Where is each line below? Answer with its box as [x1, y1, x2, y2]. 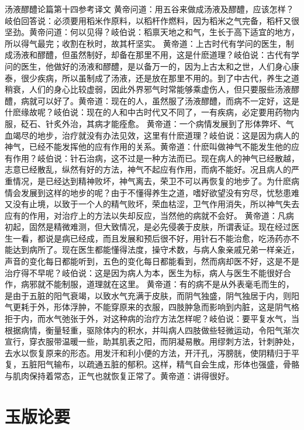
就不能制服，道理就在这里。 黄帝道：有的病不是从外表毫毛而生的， [37, 278, 294, 290]
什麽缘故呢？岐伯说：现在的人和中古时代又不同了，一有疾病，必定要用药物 [5, 106, 291, 118]
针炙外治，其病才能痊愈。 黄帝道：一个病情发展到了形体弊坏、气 [45, 117, 294, 129]
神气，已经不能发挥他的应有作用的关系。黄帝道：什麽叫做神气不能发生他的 [5, 140, 291, 153]
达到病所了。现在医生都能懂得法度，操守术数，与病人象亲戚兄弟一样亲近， [12, 243, 299, 256]
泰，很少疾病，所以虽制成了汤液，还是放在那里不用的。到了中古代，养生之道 [5, 71, 299, 84]
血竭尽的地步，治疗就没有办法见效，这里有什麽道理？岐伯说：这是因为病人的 [5, 129, 299, 141]
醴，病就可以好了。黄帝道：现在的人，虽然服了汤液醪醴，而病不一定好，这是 [5, 94, 299, 106]
